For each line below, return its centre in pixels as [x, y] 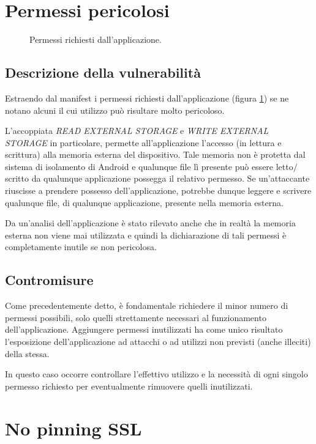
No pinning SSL [73, 428]
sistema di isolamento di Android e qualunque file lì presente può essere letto [149, 166]
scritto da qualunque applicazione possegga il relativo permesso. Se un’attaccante [157, 178]
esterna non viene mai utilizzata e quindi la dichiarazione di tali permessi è [146, 235]
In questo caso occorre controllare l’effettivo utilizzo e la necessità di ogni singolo [156, 374]
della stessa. [27, 353]
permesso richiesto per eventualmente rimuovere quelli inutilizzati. [129, 386]
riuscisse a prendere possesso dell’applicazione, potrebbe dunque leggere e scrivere [158, 191]
